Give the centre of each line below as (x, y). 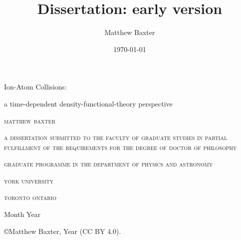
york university (29, 180)
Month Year (22, 214)
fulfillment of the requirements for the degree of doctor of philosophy (120, 147)
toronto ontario (30, 197)
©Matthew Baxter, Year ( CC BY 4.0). (63, 231)
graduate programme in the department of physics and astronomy (109, 164)
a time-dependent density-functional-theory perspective (88, 103)
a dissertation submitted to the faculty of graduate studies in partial (116, 137)
